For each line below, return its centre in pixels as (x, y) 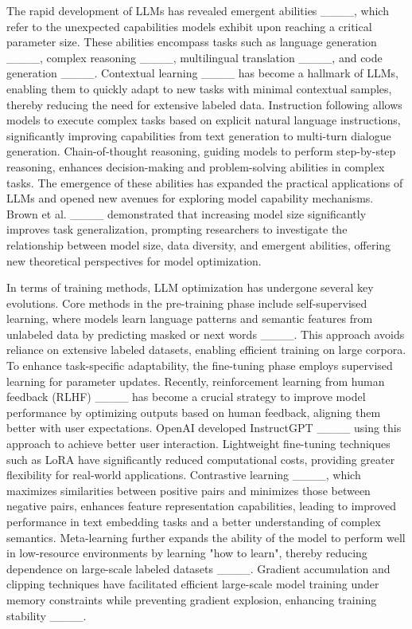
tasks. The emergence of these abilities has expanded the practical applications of (205, 182)
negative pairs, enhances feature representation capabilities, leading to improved (202, 506)
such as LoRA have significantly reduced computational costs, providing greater (201, 459)
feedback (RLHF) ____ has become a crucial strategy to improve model (186, 397)
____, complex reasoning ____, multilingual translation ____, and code (194, 57)
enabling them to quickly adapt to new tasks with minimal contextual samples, (199, 88)
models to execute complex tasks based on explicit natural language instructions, (204, 120)
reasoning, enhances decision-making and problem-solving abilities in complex (196, 166)
